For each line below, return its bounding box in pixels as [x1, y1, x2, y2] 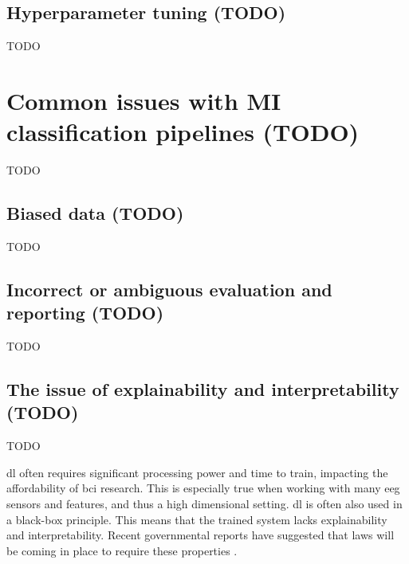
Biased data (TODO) [6, 201, 184, 225]
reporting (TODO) [6, 300, 164, 325]
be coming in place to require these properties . [6, 542, 238, 558]
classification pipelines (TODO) [6, 116, 360, 148]
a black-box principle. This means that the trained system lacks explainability [6, 511, 387, 527]
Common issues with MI [6, 84, 281, 116]
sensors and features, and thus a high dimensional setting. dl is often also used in [6, 495, 403, 512]
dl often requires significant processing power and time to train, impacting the [6, 464, 388, 480]
